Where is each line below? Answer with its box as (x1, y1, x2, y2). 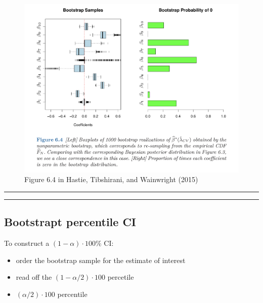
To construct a (4, 238, 50, 248)
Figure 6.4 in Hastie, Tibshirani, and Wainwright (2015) (24, 174, 198, 185)
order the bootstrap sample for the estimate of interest (16, 254, 186, 265)
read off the (16, 272, 52, 282)
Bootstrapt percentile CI (4, 214, 137, 230)
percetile (107, 272, 134, 282)
